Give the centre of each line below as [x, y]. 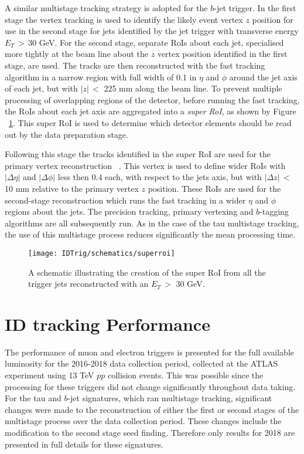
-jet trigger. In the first [255, 8]
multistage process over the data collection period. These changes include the [143, 421]
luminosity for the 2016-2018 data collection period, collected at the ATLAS [141, 363]
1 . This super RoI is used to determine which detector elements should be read [150, 122]
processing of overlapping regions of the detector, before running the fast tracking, [152, 99]
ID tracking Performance [107, 323]
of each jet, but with [41, 88]
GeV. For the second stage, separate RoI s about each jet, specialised [161, 42]
